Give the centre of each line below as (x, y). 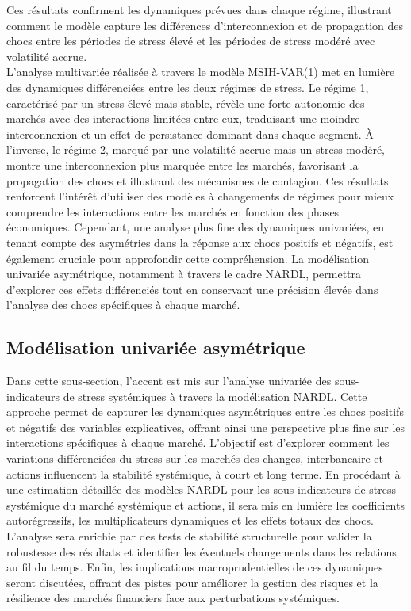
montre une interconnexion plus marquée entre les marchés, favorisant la (182, 164)
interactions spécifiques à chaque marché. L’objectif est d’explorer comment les (198, 443)
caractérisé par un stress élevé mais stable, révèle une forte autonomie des (186, 103)
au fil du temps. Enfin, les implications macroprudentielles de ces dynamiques (195, 567)
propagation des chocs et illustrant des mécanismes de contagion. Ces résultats (198, 180)
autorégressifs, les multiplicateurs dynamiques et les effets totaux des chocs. (190, 520)
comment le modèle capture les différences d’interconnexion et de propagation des (205, 25)
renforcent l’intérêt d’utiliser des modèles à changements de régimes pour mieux (200, 196)
